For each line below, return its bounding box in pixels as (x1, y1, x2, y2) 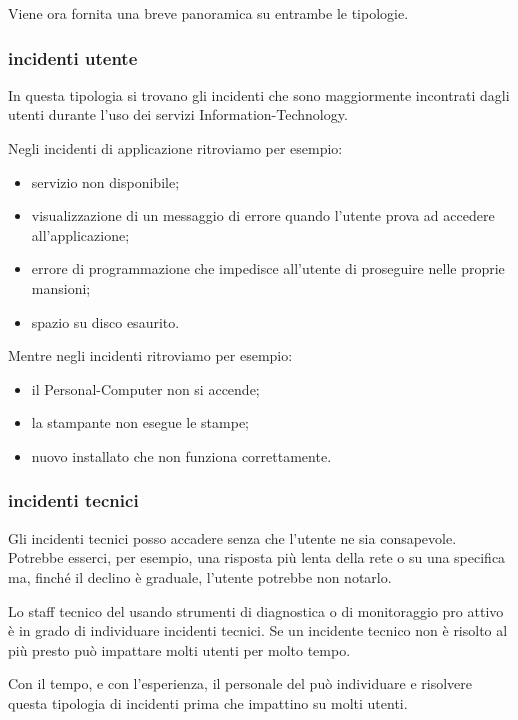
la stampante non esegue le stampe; (31, 412, 249, 433)
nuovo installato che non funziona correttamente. (31, 445, 332, 466)
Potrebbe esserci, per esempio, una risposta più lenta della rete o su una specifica (8, 547, 506, 568)
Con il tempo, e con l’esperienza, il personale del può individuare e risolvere (8, 673, 472, 694)
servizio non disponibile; (31, 171, 180, 192)
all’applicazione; (31, 224, 130, 245)
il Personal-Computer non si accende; (31, 378, 260, 399)
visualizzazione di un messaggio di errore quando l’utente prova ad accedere (31, 205, 495, 226)
